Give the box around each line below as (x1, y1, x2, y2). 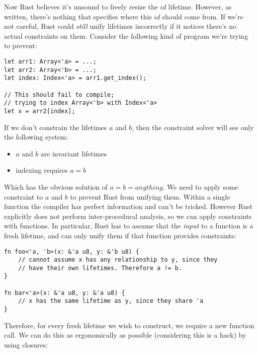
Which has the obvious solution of (4, 181, 108, 192)
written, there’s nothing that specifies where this (4, 11, 152, 21)
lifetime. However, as (168, 1, 232, 11)
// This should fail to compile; (4, 91, 114, 98)
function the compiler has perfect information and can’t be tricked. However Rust (4, 201, 253, 212)
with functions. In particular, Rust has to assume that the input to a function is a (4, 220, 254, 231)
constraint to (4, 191, 43, 202)
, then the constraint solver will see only (132, 122, 254, 132)
